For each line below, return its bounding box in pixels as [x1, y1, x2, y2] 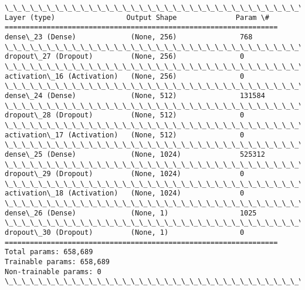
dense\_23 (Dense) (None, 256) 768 [5, 32, 253, 41]
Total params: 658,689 [5, 248, 93, 257]
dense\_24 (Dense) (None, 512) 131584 [5, 91, 265, 100]
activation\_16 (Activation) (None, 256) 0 [5, 72, 245, 80]
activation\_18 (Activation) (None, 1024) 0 [5, 189, 245, 198]
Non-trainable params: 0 [5, 267, 101, 276]
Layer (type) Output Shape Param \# [5, 13, 270, 22]
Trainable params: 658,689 [5, 258, 110, 267]
